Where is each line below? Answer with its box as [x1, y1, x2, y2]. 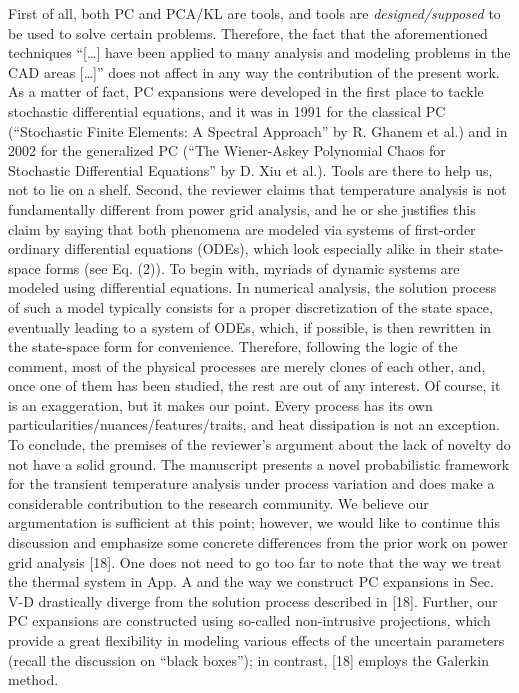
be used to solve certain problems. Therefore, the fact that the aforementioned [8, 22, 488, 43]
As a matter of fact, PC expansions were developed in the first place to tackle [8, 81, 484, 102]
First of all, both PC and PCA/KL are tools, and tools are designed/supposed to [8, 3, 501, 23]
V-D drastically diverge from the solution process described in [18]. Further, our [8, 590, 498, 611]
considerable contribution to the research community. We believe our [8, 492, 429, 513]
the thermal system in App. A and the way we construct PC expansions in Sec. [8, 571, 494, 592]
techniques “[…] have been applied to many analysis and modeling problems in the [8, 42, 511, 63]
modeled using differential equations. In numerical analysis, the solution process [8, 277, 497, 298]
